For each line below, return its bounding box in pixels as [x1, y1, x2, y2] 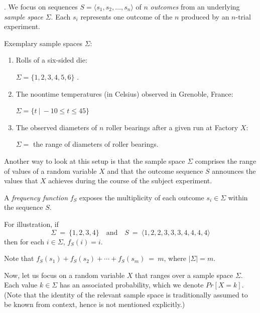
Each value [4, 279, 38, 290]
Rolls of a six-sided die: [16, 55, 87, 65]
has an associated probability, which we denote [59, 279, 204, 290]
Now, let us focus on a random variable [4, 269, 125, 280]
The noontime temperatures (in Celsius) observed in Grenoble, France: [16, 88, 233, 99]
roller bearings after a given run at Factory [106, 122, 238, 132]
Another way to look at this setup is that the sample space [4, 155, 185, 166]
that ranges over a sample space [135, 269, 233, 280]
